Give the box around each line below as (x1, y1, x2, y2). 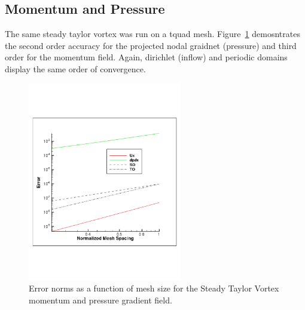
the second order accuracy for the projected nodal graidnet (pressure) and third (5, 39, 297, 51)
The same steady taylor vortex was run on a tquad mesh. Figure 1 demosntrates (5, 27, 300, 40)
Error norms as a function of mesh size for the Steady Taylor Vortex (29, 282, 279, 294)
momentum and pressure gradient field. (29, 294, 172, 306)
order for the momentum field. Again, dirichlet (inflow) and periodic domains (5, 51, 288, 63)
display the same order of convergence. (5, 62, 146, 75)
